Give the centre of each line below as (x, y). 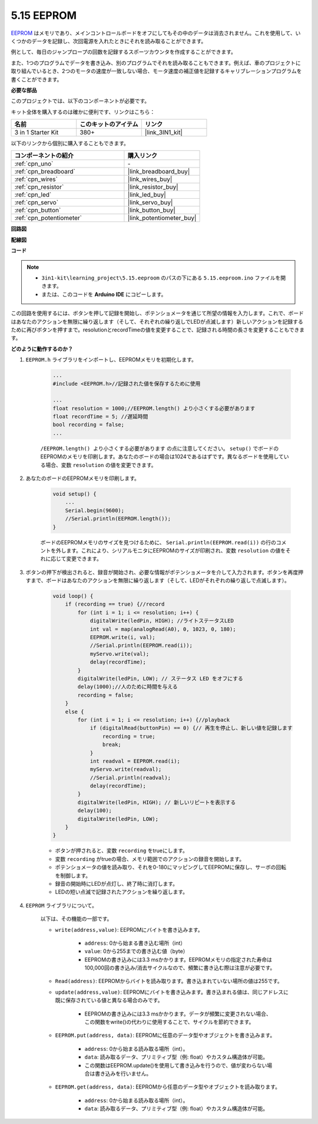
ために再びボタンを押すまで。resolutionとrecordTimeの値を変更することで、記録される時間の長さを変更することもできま (158, 330)
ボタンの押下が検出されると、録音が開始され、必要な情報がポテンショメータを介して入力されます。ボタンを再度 (162, 572)
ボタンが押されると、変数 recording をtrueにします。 (122, 851)
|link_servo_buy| (150, 202)
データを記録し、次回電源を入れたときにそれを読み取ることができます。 (119, 41)
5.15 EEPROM (44, 15)
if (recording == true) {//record (115, 604)
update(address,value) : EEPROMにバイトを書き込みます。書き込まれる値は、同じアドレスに (172, 992)
